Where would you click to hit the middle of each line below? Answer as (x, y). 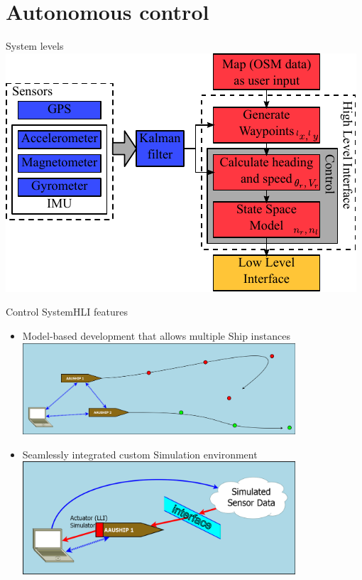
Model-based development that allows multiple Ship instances (156, 335)
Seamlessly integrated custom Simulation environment (140, 454)
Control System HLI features (67, 312)
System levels (35, 46)
